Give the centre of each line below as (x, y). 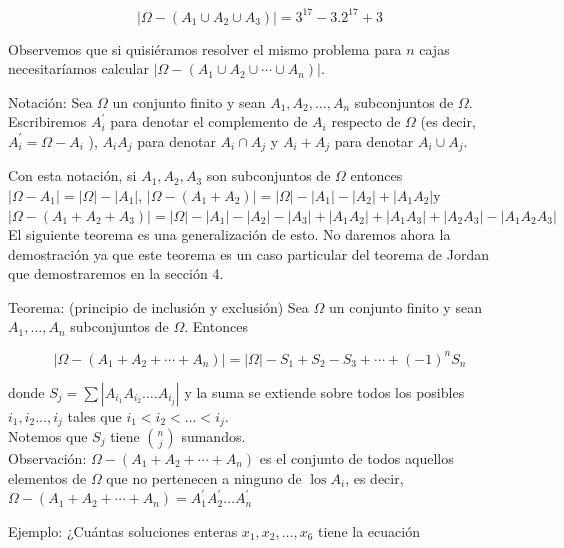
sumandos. (213, 436)
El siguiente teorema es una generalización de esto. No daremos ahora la (229, 234)
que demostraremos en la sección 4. (116, 273)
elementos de (47, 477)
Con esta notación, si (72, 175)
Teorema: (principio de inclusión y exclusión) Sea (158, 306)
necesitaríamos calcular (78, 68)
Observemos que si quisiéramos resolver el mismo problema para (205, 48)
